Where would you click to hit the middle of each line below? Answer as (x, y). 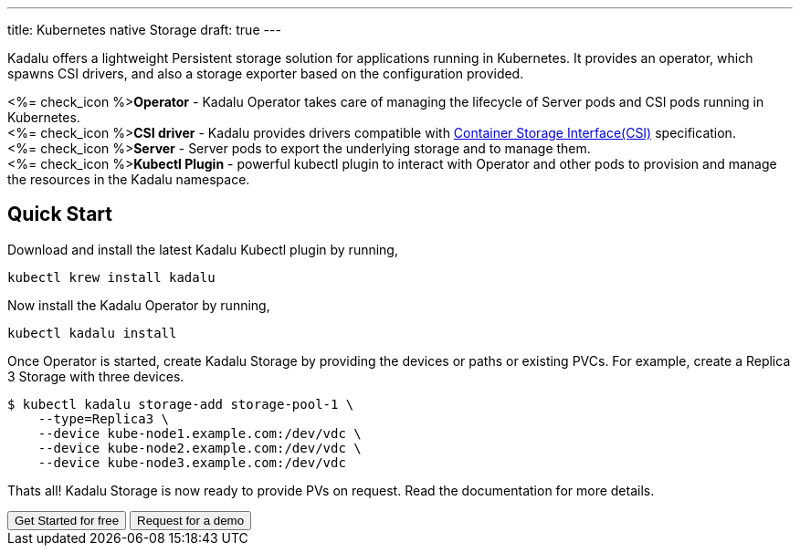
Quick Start (60, 214)
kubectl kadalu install (92, 333)
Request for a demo (191, 520)
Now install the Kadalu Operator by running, (139, 305)
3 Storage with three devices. (96, 376)
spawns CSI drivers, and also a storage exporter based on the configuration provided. (266, 73)
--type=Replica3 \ (104, 418)
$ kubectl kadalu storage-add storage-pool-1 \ (181, 404)
